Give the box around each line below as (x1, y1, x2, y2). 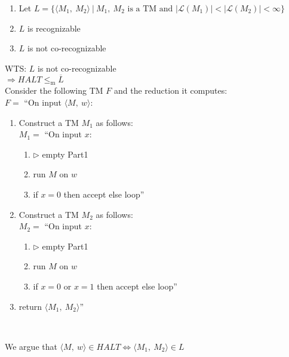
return (19, 300, 42, 312)
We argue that (5, 340, 57, 352)
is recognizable (27, 21, 81, 34)
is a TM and (127, 5, 173, 13)
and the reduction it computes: (113, 84, 227, 97)
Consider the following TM (5, 84, 103, 97)
